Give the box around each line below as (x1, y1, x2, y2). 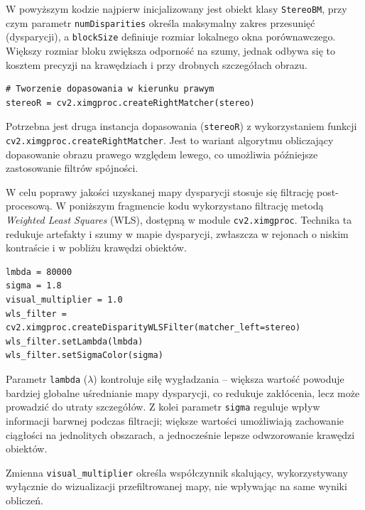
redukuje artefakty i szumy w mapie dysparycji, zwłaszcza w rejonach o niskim (6, 226, 349, 241)
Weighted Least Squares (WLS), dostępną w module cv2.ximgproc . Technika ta (6, 212, 352, 227)
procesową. (6, 198, 53, 213)
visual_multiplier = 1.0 (6, 295, 123, 305)
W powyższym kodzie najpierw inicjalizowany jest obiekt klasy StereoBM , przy (6, 1, 347, 16)
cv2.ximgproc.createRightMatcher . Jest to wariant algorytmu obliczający (6, 133, 334, 147)
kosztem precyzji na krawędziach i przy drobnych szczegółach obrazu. (6, 57, 307, 72)
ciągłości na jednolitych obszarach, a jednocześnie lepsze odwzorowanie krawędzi (6, 427, 355, 442)
